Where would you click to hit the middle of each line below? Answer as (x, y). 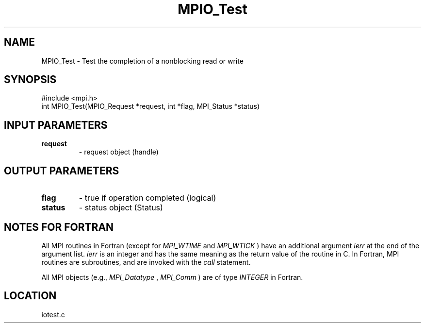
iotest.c (53, 314)
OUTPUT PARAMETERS (62, 171)
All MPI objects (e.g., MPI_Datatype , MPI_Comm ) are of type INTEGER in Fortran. (172, 277)
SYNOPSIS (30, 80)
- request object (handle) (119, 152)
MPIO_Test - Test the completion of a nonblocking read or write (142, 61)
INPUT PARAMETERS (56, 125)
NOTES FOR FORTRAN (59, 227)
